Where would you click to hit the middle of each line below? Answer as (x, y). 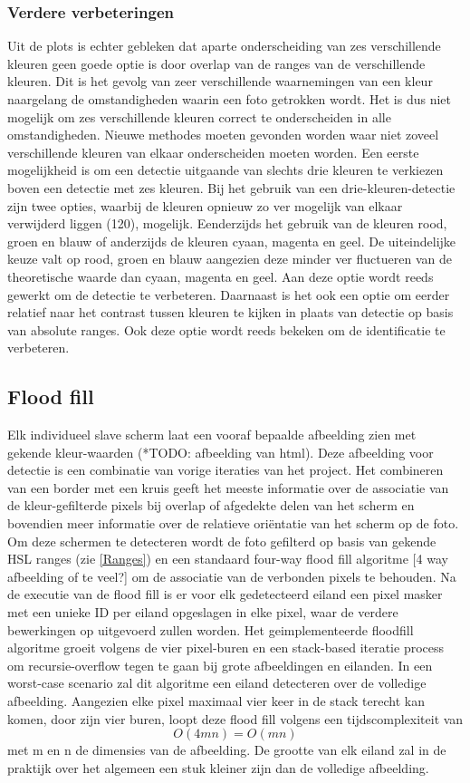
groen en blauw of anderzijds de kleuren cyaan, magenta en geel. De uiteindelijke (232, 241)
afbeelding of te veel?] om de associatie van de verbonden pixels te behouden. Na (232, 576)
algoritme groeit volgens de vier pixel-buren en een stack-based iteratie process (226, 648)
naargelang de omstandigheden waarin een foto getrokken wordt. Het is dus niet (229, 99)
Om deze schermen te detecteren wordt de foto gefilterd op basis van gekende (222, 541)
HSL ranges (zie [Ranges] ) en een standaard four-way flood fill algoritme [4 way (228, 559)
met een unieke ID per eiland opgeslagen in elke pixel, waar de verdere (203, 612)
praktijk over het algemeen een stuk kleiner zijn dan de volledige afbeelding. (218, 767)
